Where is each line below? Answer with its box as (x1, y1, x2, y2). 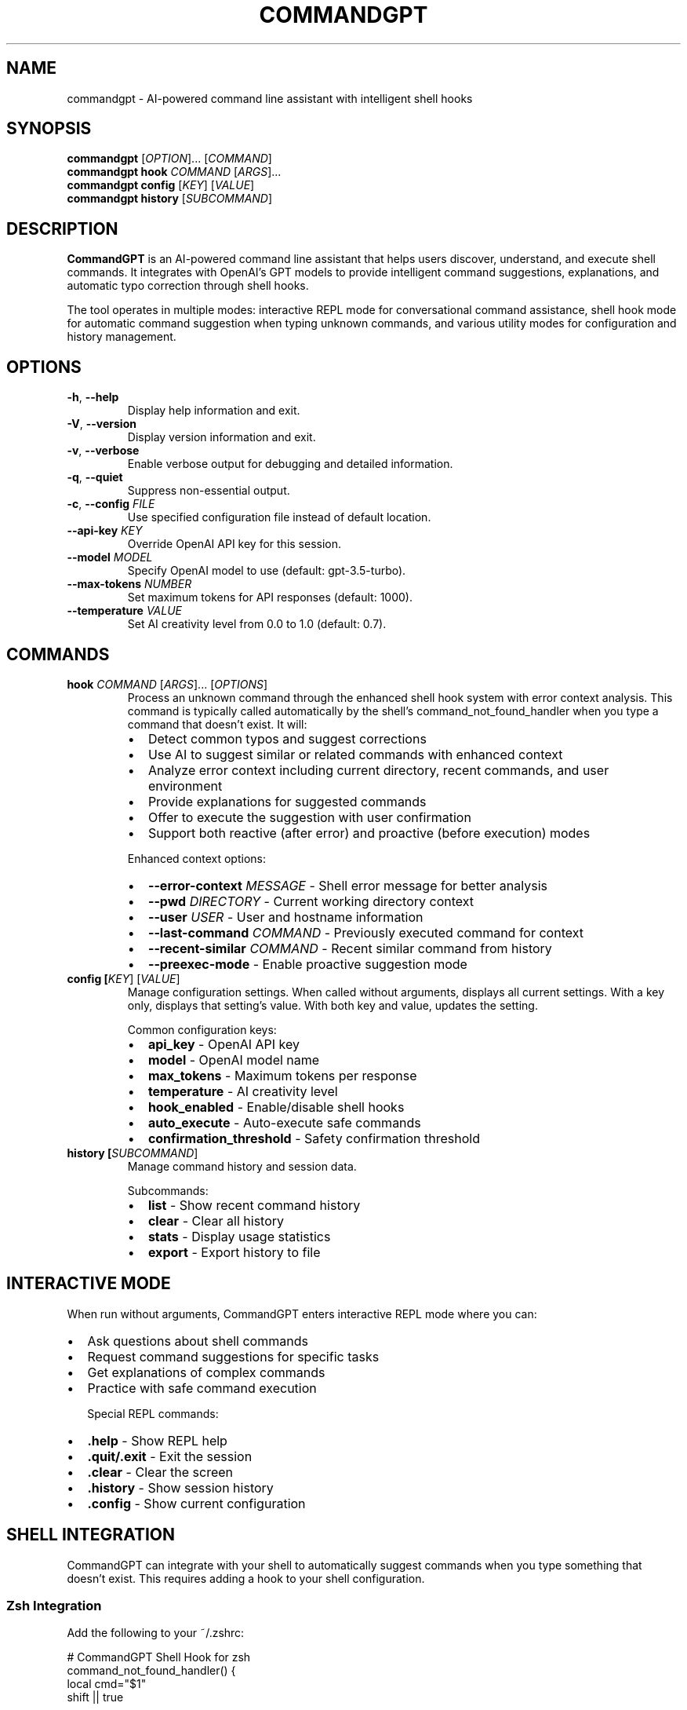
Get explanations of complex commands (87, 1364, 325, 1380)
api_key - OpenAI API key (147, 1036, 300, 1052)
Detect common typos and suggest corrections (147, 730, 427, 747)
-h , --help (67, 390, 119, 404)
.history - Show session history (87, 1479, 274, 1496)
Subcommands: (127, 1183, 209, 1197)
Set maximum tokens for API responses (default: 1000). (127, 590, 413, 605)
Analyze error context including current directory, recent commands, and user (147, 762, 609, 778)
